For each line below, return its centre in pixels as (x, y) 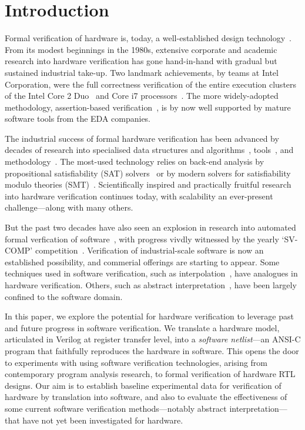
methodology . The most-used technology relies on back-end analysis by (135, 161)
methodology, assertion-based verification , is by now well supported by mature (148, 107)
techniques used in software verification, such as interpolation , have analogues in (151, 273)
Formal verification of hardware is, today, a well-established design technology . (148, 38)
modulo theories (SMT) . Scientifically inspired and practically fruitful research (148, 184)
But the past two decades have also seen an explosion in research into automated (150, 227)
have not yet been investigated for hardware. (103, 420)
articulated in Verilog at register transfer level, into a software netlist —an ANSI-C (153, 339)
